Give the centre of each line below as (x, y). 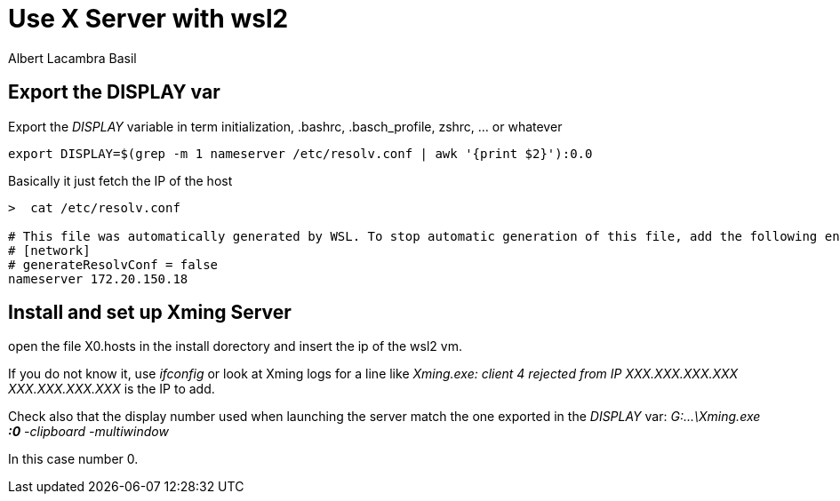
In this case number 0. (73, 459)
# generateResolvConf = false (113, 264)
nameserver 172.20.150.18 (98, 278)
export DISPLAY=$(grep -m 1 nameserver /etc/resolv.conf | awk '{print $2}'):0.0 (300, 153)
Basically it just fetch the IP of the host (120, 180)
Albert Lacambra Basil (72, 58)
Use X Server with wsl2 (148, 19)
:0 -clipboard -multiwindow (88, 432)
